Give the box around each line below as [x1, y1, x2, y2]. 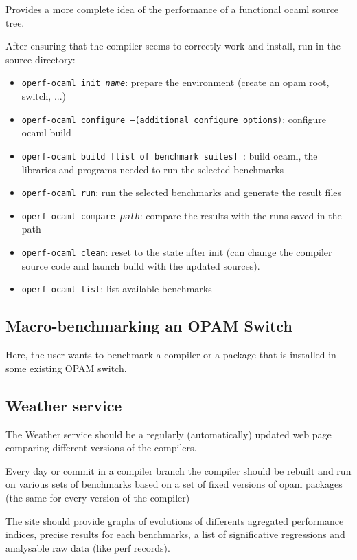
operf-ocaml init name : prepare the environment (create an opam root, [21, 75, 330, 89]
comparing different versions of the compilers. [5, 440, 197, 455]
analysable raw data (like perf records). [5, 540, 170, 554]
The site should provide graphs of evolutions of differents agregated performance [5, 513, 344, 528]
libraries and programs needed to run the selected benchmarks [21, 162, 284, 176]
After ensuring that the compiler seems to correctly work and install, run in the [5, 39, 341, 53]
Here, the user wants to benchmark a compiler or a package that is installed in [5, 347, 336, 362]
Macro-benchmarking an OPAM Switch [5, 315, 292, 336]
